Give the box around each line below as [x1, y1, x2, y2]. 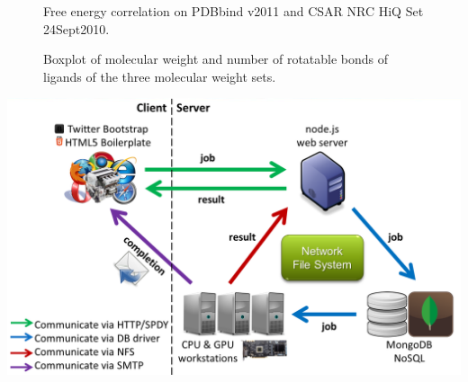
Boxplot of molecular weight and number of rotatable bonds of [43, 49, 389, 68]
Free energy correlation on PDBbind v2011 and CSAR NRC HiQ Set [43, 2, 424, 20]
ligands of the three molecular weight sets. [43, 67, 276, 85]
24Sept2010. [43, 19, 110, 38]
